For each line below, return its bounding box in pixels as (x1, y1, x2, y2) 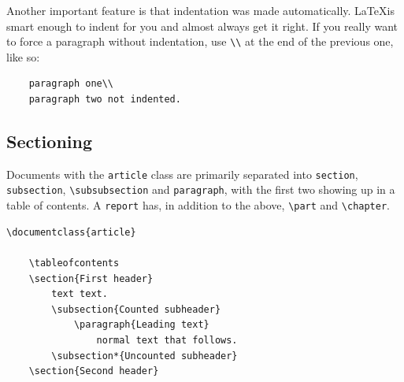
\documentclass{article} (6, 226, 136, 238)
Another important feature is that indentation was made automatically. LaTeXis (6, 2, 395, 18)
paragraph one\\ (28, 78, 114, 90)
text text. (51, 288, 108, 300)
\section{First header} (28, 273, 154, 284)
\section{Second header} (28, 365, 159, 377)
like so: (6, 48, 40, 65)
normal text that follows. (96, 334, 238, 346)
